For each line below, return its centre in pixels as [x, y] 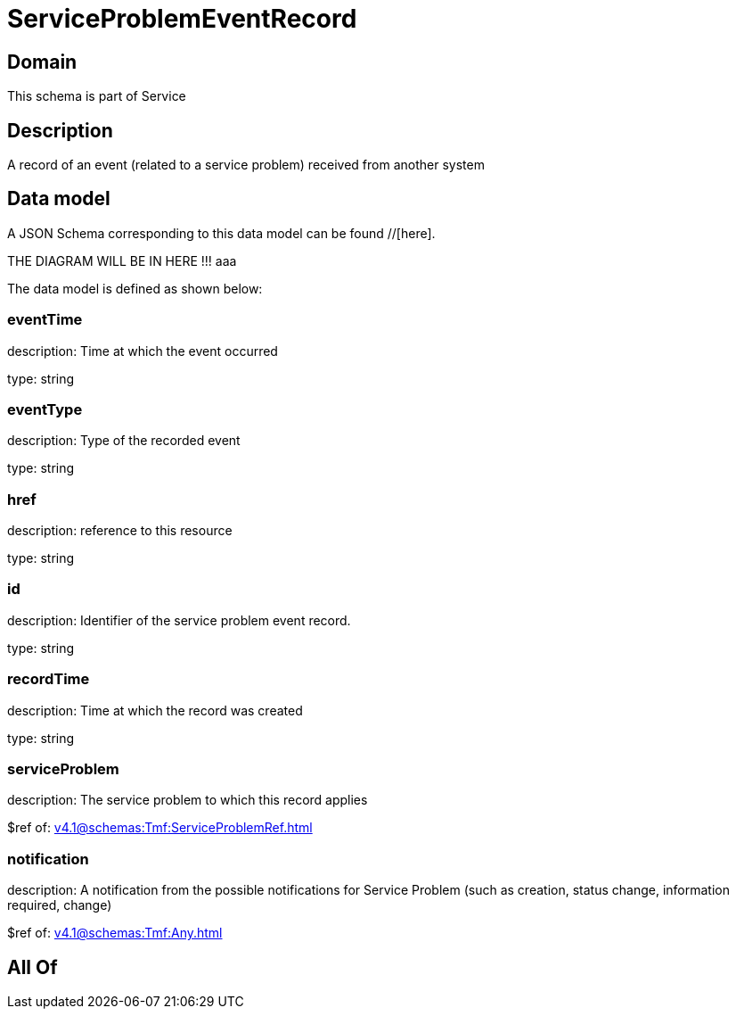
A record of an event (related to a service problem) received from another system [246, 165]
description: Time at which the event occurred [143, 351]
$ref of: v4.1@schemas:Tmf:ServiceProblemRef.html [160, 828]
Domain [42, 62]
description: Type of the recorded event [124, 441]
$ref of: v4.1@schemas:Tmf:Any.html [115, 933]
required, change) [60, 905]
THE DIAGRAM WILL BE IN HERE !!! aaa [122, 260]
